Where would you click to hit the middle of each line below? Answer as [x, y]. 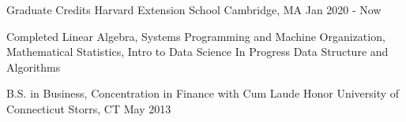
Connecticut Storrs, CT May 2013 [89, 108]
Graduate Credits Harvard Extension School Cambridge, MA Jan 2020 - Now [194, 9]
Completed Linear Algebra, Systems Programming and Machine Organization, [196, 36]
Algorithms [34, 67]
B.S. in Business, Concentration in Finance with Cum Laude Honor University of [203, 93]
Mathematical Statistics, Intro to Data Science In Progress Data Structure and [197, 52]
